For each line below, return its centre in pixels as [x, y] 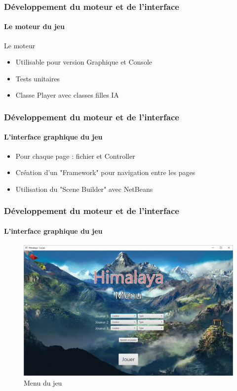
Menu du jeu [43, 382]
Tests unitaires [38, 78]
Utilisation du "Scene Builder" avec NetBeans [84, 189]
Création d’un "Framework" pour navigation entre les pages [105, 172]
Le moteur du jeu [34, 26]
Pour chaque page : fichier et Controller [75, 156]
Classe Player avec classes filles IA [67, 95]
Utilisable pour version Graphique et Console [84, 62]
